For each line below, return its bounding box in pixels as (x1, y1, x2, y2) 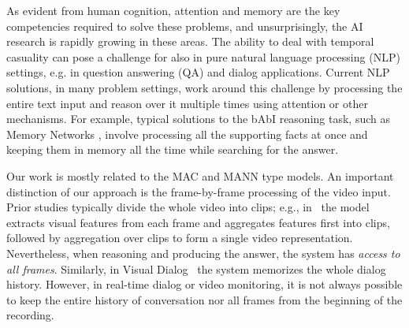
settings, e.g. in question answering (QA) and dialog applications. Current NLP (6, 64, 390, 80)
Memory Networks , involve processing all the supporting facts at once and (6, 125, 368, 142)
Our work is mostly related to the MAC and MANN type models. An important (6, 167, 394, 184)
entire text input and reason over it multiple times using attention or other (6, 95, 368, 111)
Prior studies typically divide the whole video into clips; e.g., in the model (6, 199, 370, 215)
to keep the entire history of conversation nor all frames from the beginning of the (6, 291, 403, 307)
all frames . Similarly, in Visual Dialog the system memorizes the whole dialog (6, 260, 386, 277)
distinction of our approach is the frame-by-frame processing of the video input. (6, 183, 391, 199)
